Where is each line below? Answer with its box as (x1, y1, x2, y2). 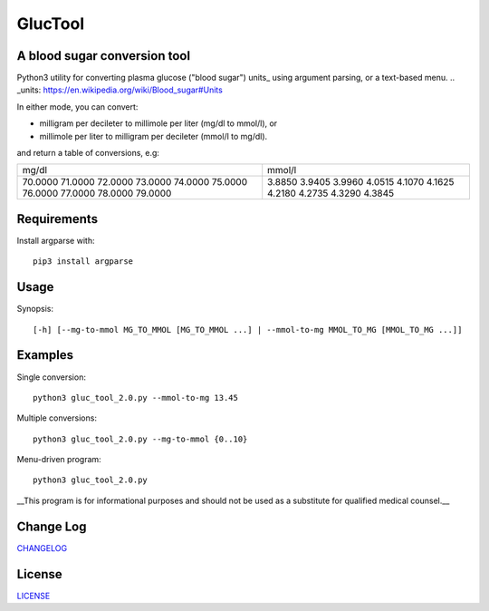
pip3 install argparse (33, 257, 134, 267)
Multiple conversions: (16, 412, 97, 423)
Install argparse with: (16, 235, 95, 246)
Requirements (16, 211, 99, 227)
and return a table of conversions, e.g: (16, 148, 160, 159)
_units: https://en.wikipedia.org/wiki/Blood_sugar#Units (16, 84, 224, 95)
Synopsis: (16, 304, 54, 315)
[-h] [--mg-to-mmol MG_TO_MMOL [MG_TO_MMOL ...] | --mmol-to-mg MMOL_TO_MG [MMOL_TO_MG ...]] (33, 325, 463, 335)
